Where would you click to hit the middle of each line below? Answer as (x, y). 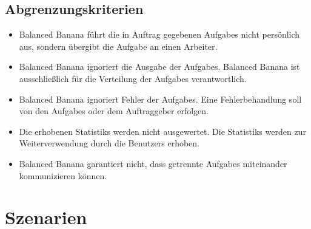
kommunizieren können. (63, 175)
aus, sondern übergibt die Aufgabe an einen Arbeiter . (118, 46)
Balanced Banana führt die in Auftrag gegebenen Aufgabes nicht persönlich (159, 34)
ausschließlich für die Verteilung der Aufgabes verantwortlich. (133, 78)
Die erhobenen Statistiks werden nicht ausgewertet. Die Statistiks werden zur (162, 131)
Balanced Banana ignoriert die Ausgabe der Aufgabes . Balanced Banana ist (159, 67)
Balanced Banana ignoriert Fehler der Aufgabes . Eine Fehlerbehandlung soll (160, 99)
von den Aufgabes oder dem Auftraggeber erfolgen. (114, 111)
